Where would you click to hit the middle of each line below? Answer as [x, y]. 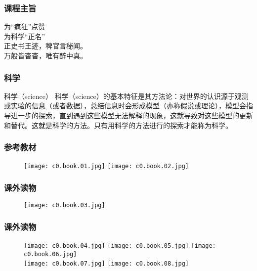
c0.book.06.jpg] [50, 254]
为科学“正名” [25, 36]
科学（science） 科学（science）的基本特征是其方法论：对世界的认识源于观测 [126, 96]
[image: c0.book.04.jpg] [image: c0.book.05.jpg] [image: [120, 246]
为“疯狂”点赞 [25, 26]
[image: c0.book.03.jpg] [64, 205]
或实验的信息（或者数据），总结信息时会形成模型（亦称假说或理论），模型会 [125, 106]
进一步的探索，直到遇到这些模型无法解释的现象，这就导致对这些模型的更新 [132, 115]
